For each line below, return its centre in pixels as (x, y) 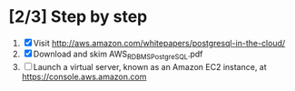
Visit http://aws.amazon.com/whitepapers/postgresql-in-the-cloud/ (159, 43)
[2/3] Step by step (78, 17)
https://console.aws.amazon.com (84, 76)
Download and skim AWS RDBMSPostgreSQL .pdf (118, 55)
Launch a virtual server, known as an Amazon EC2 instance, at (150, 66)
